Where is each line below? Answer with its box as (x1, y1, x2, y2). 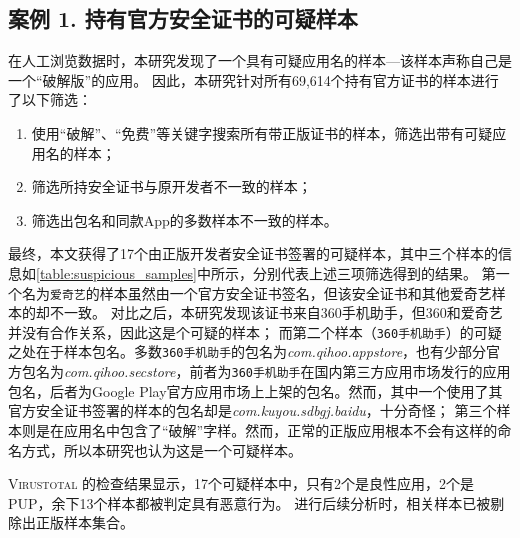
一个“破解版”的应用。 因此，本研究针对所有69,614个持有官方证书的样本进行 (8, 69, 499, 90)
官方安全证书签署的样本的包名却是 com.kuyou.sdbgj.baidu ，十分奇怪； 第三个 (8, 400, 497, 421)
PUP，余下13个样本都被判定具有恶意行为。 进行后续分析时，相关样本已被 (8, 492, 491, 513)
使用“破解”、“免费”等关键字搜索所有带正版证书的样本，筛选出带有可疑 (31, 122, 493, 143)
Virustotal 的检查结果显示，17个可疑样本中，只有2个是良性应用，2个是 (8, 473, 475, 494)
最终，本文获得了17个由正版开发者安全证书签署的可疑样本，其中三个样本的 (8, 243, 498, 264)
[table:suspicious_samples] (36, 262, 197, 283)
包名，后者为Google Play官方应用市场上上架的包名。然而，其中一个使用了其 (8, 380, 503, 401)
